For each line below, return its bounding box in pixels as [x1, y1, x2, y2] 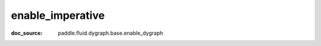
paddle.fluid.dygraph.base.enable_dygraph [58, 29, 163, 37]
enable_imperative [11, 9, 105, 22]
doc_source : [11, 29, 43, 37]
